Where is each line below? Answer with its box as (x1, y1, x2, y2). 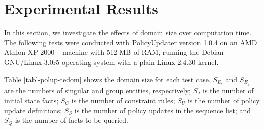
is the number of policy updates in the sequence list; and (74, 105, 251, 115)
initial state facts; (4, 95, 59, 105)
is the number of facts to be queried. (15, 115, 128, 125)
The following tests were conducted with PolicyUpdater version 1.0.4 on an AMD (4, 37, 257, 47)
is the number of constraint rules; (71, 95, 175, 105)
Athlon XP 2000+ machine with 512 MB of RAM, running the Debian (4, 47, 224, 57)
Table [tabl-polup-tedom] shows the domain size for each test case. (4, 74, 211, 84)
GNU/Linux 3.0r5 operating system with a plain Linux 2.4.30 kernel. (4, 56, 219, 67)
